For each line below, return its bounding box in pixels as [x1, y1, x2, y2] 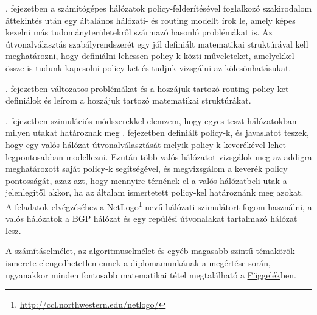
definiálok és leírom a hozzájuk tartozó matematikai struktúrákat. [5, 94, 251, 107]
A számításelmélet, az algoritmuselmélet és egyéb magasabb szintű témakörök [5, 244, 295, 257]
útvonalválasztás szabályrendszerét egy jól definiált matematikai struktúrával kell [5, 37, 308, 50]
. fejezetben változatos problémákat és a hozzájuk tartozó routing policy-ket [5, 82, 289, 94]
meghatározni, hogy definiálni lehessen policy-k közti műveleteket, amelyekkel [5, 49, 294, 62]
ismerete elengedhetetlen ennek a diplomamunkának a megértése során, [5, 256, 271, 269]
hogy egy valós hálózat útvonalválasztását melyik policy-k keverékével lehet [5, 138, 287, 150]
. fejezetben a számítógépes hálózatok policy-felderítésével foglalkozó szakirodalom [5, 2, 312, 14]
